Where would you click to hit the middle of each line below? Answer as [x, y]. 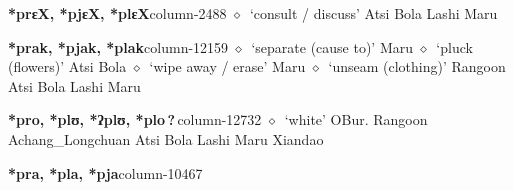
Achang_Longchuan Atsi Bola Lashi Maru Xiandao [166, 138]
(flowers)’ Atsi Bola [67, 66]
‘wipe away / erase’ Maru [227, 66]
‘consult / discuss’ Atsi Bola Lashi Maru [373, 13]
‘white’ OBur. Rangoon [356, 119]
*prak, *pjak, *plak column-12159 [118, 46]
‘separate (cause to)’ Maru [332, 46]
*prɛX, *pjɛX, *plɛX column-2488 [117, 13]
